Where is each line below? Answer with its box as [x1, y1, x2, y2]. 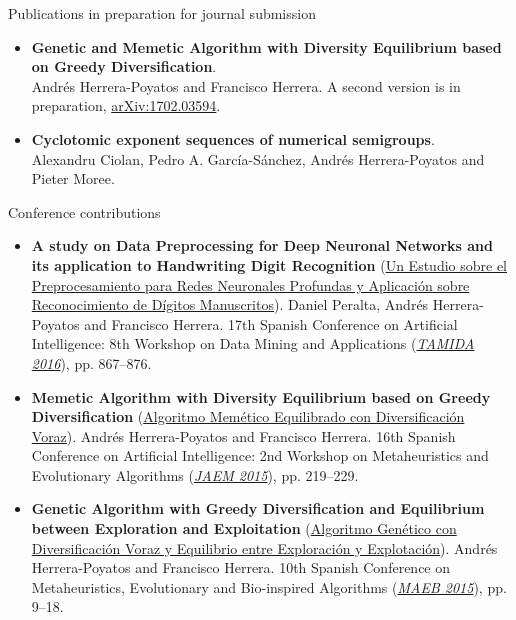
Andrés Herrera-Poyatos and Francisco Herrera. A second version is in [31, 75, 461, 96]
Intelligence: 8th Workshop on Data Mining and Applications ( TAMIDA [31, 333, 475, 354]
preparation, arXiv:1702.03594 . [31, 95, 221, 116]
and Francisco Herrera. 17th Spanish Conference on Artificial [84, 313, 458, 334]
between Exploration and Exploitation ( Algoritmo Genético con [31, 518, 457, 539]
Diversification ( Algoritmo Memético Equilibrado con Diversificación [31, 406, 465, 427]
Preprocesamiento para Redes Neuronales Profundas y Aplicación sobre [31, 274, 470, 295]
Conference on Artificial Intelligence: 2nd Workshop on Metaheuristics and [31, 445, 489, 466]
